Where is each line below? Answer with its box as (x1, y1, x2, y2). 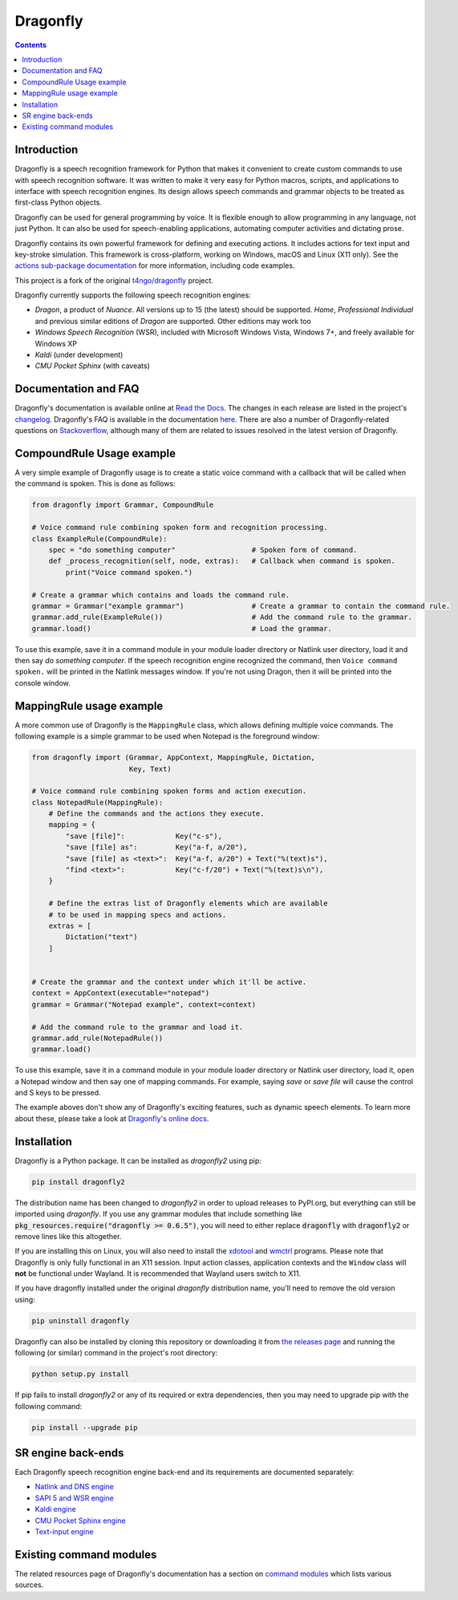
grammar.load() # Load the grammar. (31, 624, 333, 633)
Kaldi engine (34, 1505, 76, 1514)
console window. (14, 678, 71, 687)
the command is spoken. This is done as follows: (14, 479, 176, 488)
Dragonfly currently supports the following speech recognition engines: (14, 290, 252, 300)
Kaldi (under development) (34, 350, 124, 360)
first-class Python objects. (14, 197, 102, 208)
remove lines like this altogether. (14, 1231, 122, 1241)
